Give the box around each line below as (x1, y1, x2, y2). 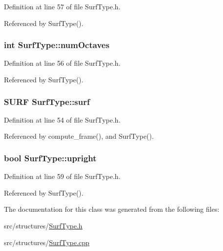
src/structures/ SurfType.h (4, 221, 83, 230)
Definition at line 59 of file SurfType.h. (4, 171, 121, 181)
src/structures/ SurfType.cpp (4, 237, 89, 247)
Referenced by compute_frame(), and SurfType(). (4, 131, 154, 141)
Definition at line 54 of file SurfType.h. (4, 114, 121, 125)
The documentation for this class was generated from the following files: (4, 204, 220, 214)
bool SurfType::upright (4, 151, 97, 164)
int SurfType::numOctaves (4, 39, 110, 51)
